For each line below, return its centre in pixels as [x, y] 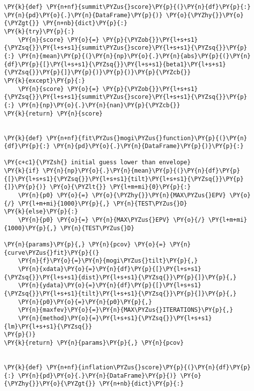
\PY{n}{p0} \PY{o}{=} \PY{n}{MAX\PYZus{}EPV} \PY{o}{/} [111, 220]
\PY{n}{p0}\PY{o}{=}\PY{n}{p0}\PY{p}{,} [85, 302]
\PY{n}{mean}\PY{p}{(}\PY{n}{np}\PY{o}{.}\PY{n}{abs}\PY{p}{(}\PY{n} [134, 56]
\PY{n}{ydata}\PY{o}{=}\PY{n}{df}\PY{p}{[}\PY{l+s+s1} [110, 286]
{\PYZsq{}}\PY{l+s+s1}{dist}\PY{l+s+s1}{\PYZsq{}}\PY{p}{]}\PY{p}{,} [120, 277]
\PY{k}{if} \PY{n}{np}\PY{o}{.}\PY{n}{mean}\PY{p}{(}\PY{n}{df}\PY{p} [122, 171]
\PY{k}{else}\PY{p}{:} [41, 212]
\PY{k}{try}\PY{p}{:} [39, 31]
